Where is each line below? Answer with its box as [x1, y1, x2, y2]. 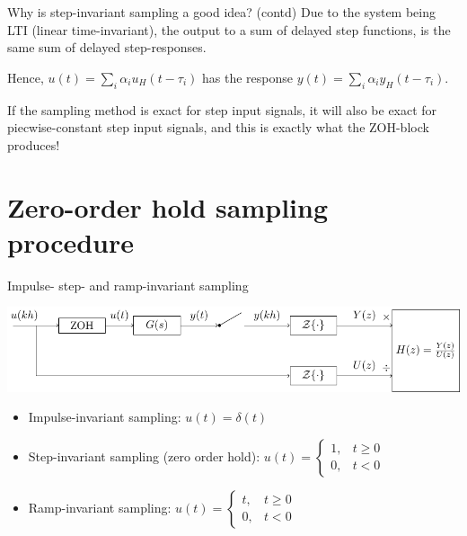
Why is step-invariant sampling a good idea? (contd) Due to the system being [7, 3, 436, 21]
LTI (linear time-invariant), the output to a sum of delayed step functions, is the [7, 20, 451, 39]
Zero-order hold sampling [7, 188, 329, 225]
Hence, [7, 67, 44, 86]
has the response [202, 67, 294, 86]
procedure [7, 223, 135, 260]
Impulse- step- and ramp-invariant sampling [7, 275, 249, 294]
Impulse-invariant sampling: [28, 407, 181, 426]
